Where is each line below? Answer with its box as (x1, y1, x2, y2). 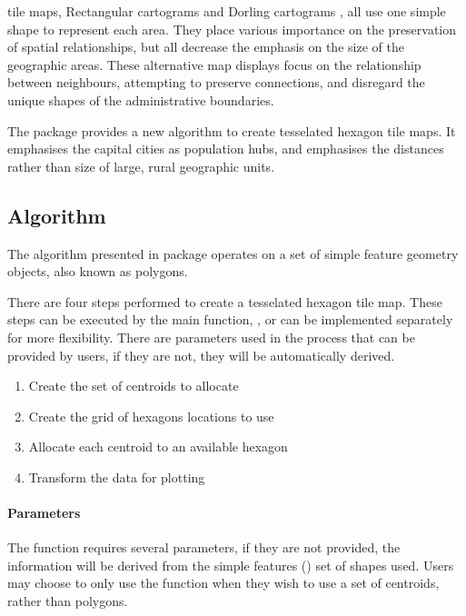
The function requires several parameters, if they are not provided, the (7, 538, 401, 557)
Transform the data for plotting (28, 467, 205, 486)
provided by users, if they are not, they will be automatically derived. (7, 345, 395, 364)
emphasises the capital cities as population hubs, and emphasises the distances (7, 139, 444, 158)
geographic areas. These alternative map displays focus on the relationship (7, 55, 421, 74)
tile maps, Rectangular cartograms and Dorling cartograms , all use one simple (7, 2, 446, 20)
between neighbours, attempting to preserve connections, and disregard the (7, 73, 425, 92)
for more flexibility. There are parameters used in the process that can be (7, 327, 415, 346)
